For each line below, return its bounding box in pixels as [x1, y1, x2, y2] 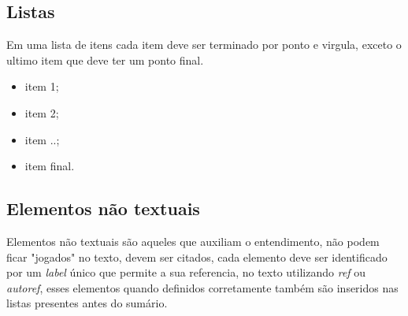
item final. [24, 158, 75, 174]
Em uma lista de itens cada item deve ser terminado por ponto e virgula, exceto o [6, 36, 402, 53]
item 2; [24, 104, 59, 121]
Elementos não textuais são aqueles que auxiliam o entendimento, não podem [6, 232, 380, 249]
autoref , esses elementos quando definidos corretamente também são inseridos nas [6, 279, 399, 296]
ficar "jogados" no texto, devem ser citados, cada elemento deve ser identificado [6, 248, 388, 265]
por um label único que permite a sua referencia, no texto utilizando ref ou [6, 264, 366, 281]
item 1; [24, 78, 59, 95]
